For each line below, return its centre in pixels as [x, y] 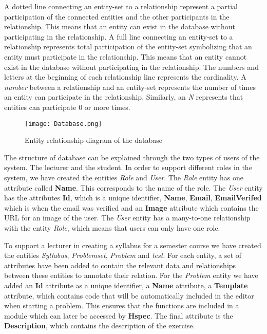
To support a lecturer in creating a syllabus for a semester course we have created [133, 245]
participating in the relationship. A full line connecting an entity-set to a [119, 36]
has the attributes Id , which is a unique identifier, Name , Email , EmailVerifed [133, 198]
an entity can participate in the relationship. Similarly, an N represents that [124, 97]
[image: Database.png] [63, 124]
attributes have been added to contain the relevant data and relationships [120, 265]
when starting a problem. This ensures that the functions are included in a [122, 305]
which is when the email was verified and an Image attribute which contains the [131, 207]
